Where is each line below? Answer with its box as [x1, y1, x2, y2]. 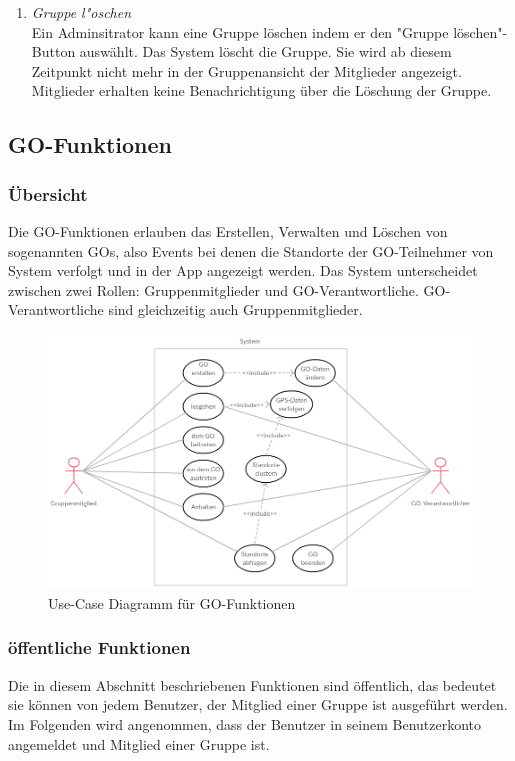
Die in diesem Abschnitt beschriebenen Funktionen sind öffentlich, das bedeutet [8, 674, 497, 695]
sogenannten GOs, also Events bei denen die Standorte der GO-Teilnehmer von [8, 240, 494, 261]
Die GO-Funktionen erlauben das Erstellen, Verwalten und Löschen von [8, 220, 448, 241]
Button [31, 41, 76, 62]
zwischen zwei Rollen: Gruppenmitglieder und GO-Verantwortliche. [8, 279, 419, 300]
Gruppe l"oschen [31, 2, 132, 22]
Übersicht [8, 181, 88, 206]
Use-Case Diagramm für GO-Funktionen [48, 592, 296, 613]
